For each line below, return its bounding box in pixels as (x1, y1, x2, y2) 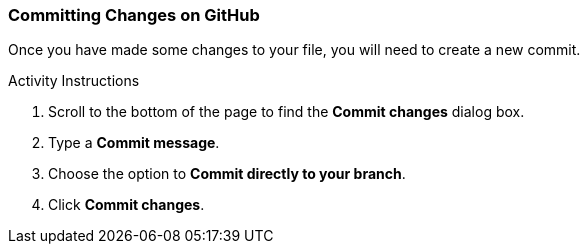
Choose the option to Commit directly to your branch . (48, 165, 406, 183)
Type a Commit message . (48, 134, 220, 152)
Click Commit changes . (48, 196, 205, 214)
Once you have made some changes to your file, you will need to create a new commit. (8, 41, 581, 59)
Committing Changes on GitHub (8, 5, 260, 25)
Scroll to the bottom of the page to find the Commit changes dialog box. (48, 103, 525, 121)
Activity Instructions (8, 72, 140, 90)
